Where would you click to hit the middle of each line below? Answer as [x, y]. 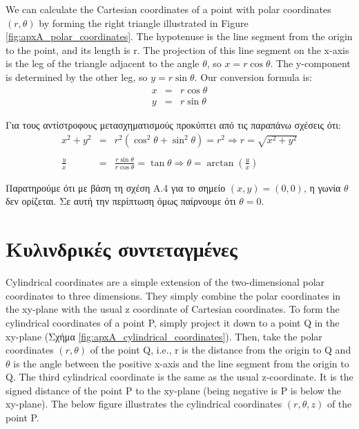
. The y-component [310, 63]
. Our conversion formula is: [253, 76]
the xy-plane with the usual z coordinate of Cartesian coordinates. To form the [173, 309]
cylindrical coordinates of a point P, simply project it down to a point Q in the [173, 322]
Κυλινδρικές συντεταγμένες [122, 249]
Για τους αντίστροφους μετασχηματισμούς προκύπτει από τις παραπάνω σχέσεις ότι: [173, 124]
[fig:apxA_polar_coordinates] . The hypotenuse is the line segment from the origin [179, 36]
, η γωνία [322, 187]
